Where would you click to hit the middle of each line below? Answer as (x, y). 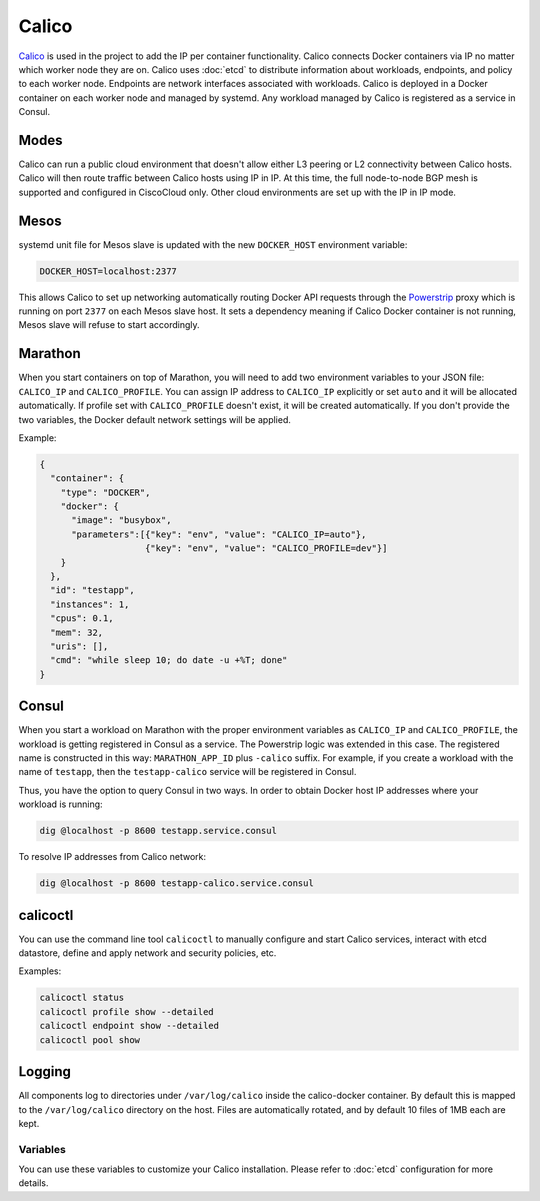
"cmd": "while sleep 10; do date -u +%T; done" (169, 660)
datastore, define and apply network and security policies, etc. (147, 953)
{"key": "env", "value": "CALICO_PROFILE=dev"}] (266, 548)
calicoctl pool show (89, 1039)
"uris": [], (79, 646)
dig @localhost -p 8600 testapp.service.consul (158, 831)
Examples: (40, 971)
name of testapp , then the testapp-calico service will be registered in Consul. (187, 772)
